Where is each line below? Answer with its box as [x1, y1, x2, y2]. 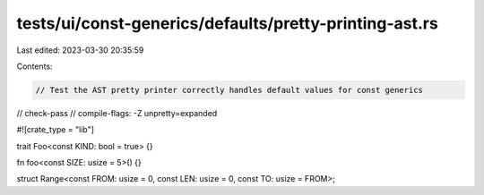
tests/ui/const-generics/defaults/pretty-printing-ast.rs [16, 13, 438, 33]
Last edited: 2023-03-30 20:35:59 [16, 45, 144, 55]
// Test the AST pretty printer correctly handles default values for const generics [35, 85, 423, 95]
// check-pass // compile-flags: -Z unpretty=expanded [16, 107, 218, 118]
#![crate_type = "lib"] [16, 124, 94, 135]
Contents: [16, 61, 53, 72]
